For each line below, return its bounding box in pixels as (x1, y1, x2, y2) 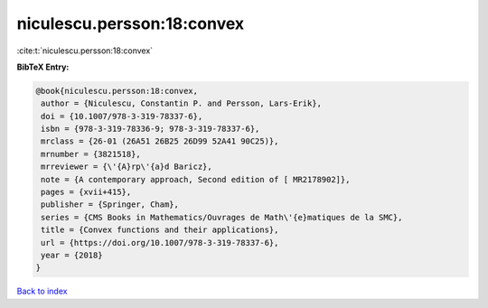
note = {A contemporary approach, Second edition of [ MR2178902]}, (41, 174, 351, 184)
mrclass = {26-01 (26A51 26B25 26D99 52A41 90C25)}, (41, 136, 279, 146)
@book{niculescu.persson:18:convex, (35, 86, 199, 96)
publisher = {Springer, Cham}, (41, 200, 180, 210)
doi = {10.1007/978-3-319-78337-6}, (41, 111, 203, 121)
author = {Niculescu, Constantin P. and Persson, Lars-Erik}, (41, 98, 323, 108)
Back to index (16, 285, 68, 297)
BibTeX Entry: (16, 61, 70, 72)
